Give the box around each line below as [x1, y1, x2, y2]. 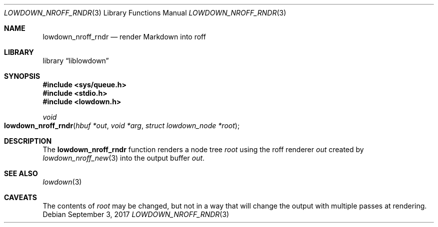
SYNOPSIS [4, 72, 40, 80]
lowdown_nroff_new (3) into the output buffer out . [42, 154, 205, 162]
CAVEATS [4, 193, 37, 202]
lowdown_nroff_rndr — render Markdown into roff [42, 32, 206, 41]
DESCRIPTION [4, 137, 52, 145]
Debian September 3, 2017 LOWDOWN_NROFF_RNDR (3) [42, 210, 229, 219]
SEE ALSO [4, 169, 38, 178]
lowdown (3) [42, 178, 82, 186]
